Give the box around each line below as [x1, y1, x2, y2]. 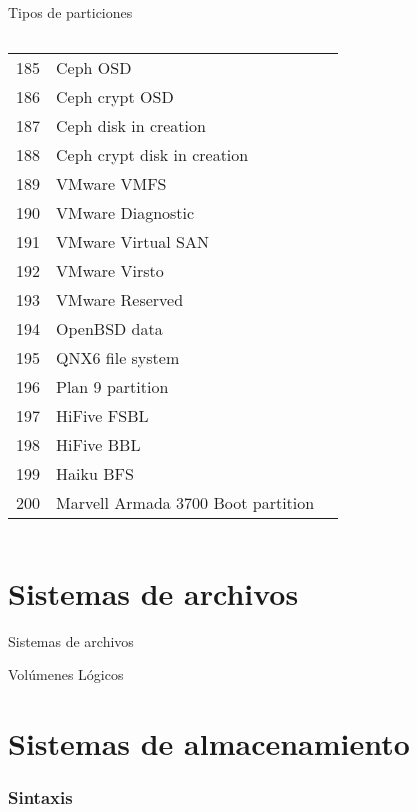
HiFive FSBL [56, 403, 149, 427]
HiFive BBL [56, 432, 141, 456]
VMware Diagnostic [56, 200, 195, 224]
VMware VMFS [56, 171, 167, 195]
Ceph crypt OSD [56, 84, 174, 108]
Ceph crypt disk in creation [56, 142, 249, 166]
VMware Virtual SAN [56, 229, 210, 253]
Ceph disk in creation [56, 113, 206, 137]
